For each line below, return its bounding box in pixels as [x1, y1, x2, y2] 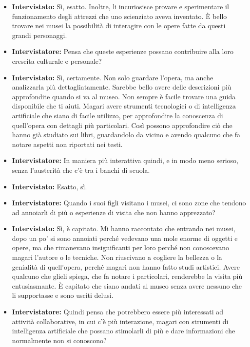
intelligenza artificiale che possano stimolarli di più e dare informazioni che [12, 326, 235, 336]
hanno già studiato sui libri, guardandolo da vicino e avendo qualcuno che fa [12, 129, 240, 140]
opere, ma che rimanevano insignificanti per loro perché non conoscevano [12, 242, 230, 253]
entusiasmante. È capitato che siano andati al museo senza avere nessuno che [12, 280, 242, 291]
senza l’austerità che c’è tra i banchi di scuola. [12, 164, 150, 175]
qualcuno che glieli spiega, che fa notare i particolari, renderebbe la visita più [12, 271, 243, 281]
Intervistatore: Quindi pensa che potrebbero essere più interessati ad [12, 307, 224, 317]
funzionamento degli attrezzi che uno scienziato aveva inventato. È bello [12, 11, 227, 21]
